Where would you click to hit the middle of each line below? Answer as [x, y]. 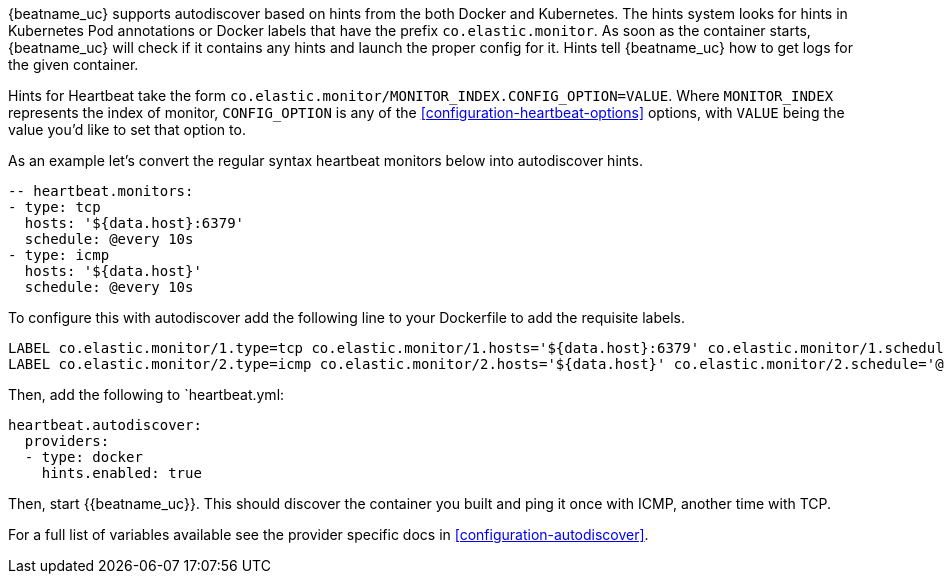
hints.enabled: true [121, 473]
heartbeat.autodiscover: [105, 425]
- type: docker [83, 457]
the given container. [73, 64]
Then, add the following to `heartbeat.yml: [146, 394]
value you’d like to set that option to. [127, 129]
